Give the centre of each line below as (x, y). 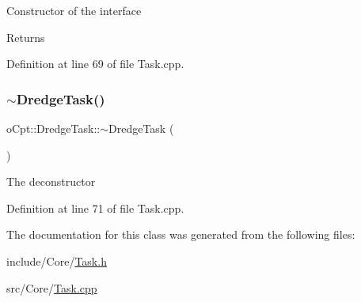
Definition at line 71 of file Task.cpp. (95, 208)
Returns (26, 37)
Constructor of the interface (74, 10)
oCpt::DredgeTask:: (53, 128)
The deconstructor (51, 181)
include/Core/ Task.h (57, 260)
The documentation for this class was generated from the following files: (181, 234)
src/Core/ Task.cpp (52, 287)
